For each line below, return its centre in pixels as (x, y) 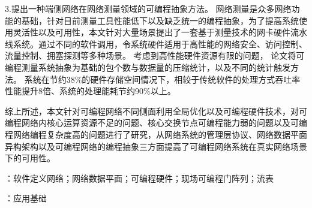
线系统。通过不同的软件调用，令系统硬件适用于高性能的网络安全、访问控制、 (156, 43)
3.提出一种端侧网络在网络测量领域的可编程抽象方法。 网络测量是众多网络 (148, 8)
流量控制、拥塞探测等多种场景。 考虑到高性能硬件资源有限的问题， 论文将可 (155, 55)
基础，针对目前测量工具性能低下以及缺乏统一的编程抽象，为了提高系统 (160, 20)
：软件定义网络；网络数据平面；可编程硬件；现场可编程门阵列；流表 (139, 178)
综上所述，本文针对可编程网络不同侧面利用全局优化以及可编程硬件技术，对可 (156, 111)
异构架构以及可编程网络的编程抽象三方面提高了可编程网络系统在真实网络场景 (156, 146)
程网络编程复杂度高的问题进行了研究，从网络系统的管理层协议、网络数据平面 (156, 134)
